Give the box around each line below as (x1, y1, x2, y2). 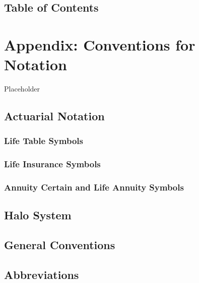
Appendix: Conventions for (4, 34, 195, 55)
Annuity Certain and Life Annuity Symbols (4, 181, 184, 194)
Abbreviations (4, 266, 79, 282)
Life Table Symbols (4, 134, 83, 147)
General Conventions (4, 237, 115, 253)
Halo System (4, 207, 72, 223)
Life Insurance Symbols (4, 158, 101, 170)
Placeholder (4, 83, 40, 94)
